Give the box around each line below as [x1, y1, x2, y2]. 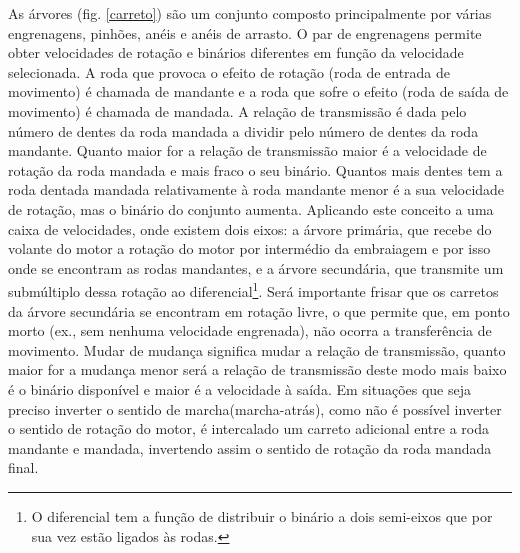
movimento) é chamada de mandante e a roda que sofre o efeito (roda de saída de [8, 81, 509, 102]
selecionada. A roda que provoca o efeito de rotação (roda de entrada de [8, 61, 451, 82]
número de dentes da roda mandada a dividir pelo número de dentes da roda [8, 120, 479, 141]
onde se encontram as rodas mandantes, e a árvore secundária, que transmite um [8, 257, 504, 278]
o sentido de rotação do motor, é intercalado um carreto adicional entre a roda [8, 418, 489, 439]
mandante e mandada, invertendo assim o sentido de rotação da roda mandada [8, 437, 492, 458]
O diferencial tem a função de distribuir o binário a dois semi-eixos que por [31, 505, 493, 526]
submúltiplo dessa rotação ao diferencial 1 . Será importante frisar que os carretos [8, 278, 499, 301]
